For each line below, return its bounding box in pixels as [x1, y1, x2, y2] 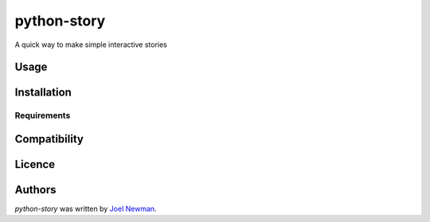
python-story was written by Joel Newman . [14, 204, 157, 214]
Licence [14, 158, 56, 171]
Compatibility [14, 132, 84, 146]
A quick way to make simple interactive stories [14, 40, 167, 49]
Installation [14, 86, 72, 99]
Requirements [14, 110, 71, 121]
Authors [14, 183, 57, 197]
